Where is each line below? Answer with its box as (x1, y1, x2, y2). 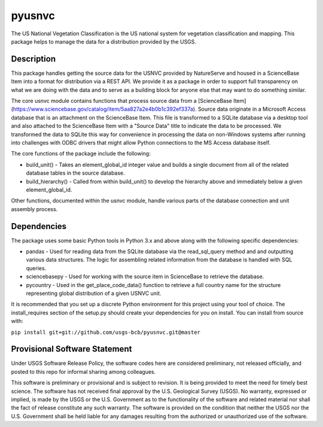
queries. (26, 264, 47, 272)
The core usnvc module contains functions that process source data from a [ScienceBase (11, 97, 233, 105)
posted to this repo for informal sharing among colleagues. (11, 368, 156, 375)
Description (11, 54, 56, 64)
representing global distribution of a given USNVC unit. (26, 289, 161, 297)
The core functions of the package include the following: (11, 150, 151, 157)
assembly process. (11, 205, 58, 212)
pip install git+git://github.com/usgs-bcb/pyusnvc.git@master (11, 329, 200, 335)
